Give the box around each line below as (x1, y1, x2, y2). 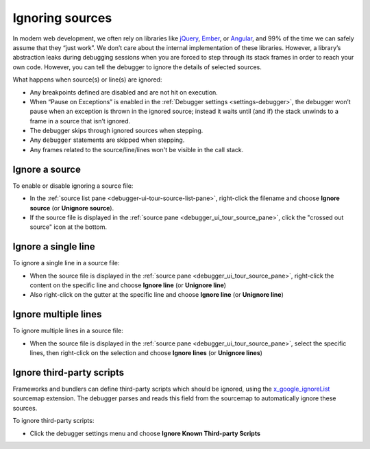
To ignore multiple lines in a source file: (12, 326, 123, 335)
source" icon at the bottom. (29, 223, 108, 231)
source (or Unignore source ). (29, 204, 114, 212)
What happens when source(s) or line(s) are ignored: (12, 75, 162, 84)
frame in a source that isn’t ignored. (29, 117, 131, 125)
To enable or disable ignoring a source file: (12, 182, 134, 190)
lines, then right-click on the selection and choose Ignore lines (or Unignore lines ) (29, 349, 263, 357)
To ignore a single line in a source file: (12, 259, 120, 267)
